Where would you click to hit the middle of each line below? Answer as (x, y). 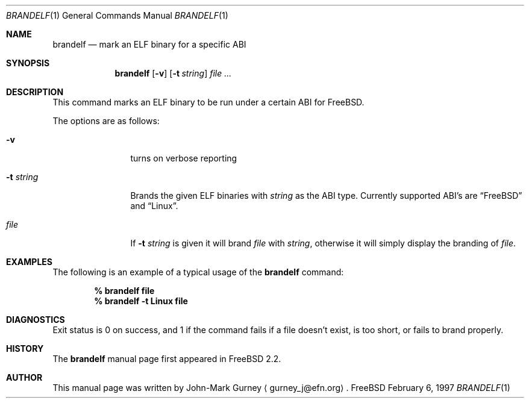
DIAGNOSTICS (36, 320)
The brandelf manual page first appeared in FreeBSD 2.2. (167, 359)
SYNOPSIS (28, 63)
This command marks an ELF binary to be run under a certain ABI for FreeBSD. (208, 102)
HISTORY (25, 348)
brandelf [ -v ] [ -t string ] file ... (173, 73)
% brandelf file (124, 291)
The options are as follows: (106, 121)
